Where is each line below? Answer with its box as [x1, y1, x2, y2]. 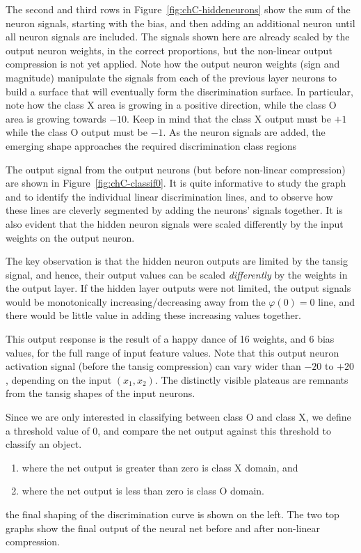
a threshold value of [6, 423, 90, 437]
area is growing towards [6, 111, 106, 125]
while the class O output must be [6, 125, 147, 139]
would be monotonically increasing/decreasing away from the [6, 294, 266, 309]
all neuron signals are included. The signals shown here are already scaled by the [6, 29, 350, 44]
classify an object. [6, 437, 82, 451]
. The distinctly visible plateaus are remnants [154, 372, 348, 387]
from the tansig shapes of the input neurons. [6, 386, 195, 400]
